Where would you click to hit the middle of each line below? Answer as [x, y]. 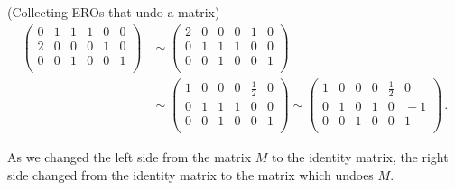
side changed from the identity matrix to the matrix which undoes [190, 174]
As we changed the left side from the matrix [130, 157]
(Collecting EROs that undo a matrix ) [114, 12]
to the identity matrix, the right [360, 157]
